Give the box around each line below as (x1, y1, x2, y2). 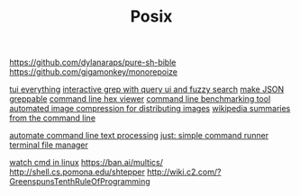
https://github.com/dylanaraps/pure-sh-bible (9, 57, 177, 68)
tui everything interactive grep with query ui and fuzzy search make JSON (9, 84, 285, 95)
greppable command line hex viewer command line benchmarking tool (9, 94, 271, 104)
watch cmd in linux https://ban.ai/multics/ (9, 157, 164, 168)
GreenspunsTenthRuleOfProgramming (9, 176, 150, 187)
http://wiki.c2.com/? (147, 166, 222, 177)
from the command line (9, 112, 96, 123)
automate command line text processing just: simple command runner (9, 130, 269, 141)
